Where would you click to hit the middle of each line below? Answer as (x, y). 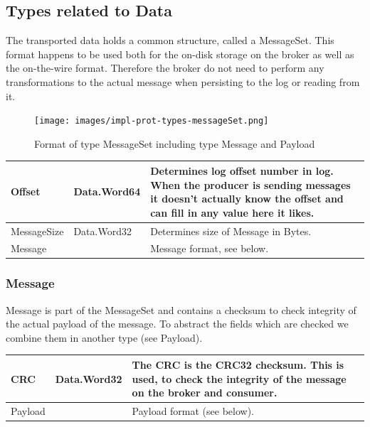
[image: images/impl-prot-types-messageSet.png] (152, 121)
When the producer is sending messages (250, 184)
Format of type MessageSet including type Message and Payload (175, 143)
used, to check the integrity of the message (239, 378)
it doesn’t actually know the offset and (247, 199)
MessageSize (37, 231)
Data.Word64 (107, 191)
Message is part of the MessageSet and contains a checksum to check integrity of (181, 309)
